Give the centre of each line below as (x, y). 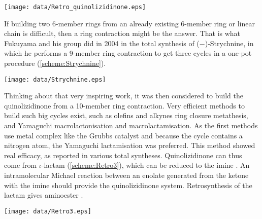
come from (21, 165)
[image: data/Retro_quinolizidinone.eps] (75, 7)
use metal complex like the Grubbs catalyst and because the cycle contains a (123, 135)
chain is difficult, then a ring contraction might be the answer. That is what (122, 33)
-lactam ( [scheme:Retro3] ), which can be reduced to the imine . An (145, 165)
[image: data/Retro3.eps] (48, 211)
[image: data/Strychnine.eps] (55, 79)
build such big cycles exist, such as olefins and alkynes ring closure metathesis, (126, 115)
